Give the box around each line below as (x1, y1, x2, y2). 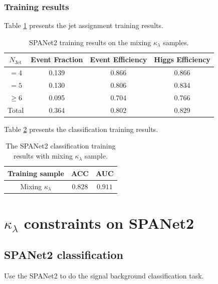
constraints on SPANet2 (24, 212, 194, 233)
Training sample (8, 168, 64, 178)
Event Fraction (31, 54, 83, 65)
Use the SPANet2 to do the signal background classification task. (4, 270, 204, 281)
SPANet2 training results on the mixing (29, 37, 151, 47)
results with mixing (13, 151, 73, 161)
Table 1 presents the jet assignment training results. (4, 20, 163, 31)
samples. (163, 37, 189, 47)
